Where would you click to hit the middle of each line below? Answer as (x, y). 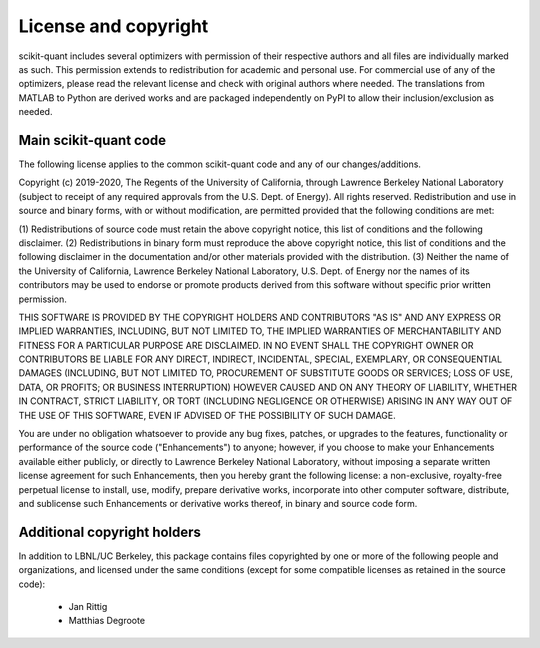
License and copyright (113, 26)
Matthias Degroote (106, 621)
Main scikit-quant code (92, 140)
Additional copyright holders (110, 531)
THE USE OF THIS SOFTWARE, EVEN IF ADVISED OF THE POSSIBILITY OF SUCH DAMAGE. (207, 415)
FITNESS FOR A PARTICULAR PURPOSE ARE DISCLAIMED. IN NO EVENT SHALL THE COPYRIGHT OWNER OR (246, 345)
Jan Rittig (88, 607)
